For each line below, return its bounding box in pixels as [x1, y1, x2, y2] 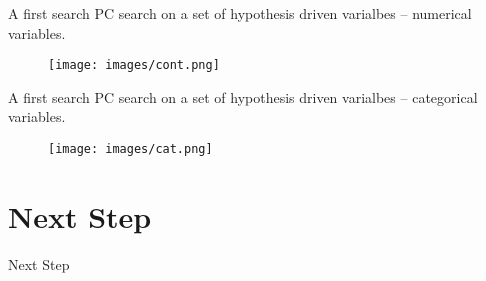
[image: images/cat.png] [48, 142, 213, 157]
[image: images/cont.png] [48, 58, 220, 73]
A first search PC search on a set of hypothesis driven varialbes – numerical [8, 3, 472, 23]
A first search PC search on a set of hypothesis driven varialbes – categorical [8, 86, 478, 107]
